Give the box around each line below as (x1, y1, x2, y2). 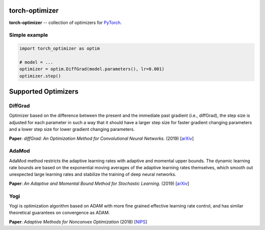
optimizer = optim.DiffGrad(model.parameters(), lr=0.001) (19, 66, 164, 72)
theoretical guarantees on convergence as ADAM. (9, 210, 110, 216)
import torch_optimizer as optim (19, 46, 100, 51)
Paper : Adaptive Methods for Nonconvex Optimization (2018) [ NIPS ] (9, 219, 147, 225)
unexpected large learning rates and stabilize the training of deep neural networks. (9, 172, 177, 178)
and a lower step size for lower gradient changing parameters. (9, 127, 135, 132)
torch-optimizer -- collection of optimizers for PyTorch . (9, 20, 122, 26)
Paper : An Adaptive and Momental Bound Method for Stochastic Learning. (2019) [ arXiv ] (9, 180, 189, 186)
